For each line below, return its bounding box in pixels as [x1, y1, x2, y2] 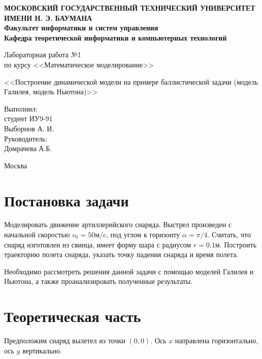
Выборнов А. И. [4, 123, 54, 133]
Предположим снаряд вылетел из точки [4, 335, 125, 346]
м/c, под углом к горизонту [95, 229, 180, 240]
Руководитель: [4, 133, 48, 143]
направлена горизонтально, [175, 335, 258, 346]
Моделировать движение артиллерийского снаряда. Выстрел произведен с [4, 219, 232, 230]
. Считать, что [207, 229, 251, 240]
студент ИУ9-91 [4, 113, 53, 124]
